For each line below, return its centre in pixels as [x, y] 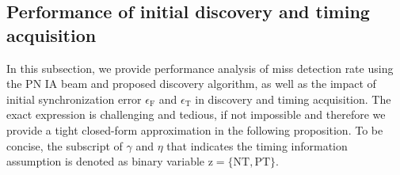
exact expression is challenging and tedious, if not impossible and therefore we [196, 114]
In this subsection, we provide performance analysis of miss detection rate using [200, 68]
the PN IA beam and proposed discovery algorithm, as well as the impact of [191, 84]
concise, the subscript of [65, 145]
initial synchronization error [74, 99]
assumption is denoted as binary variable [106, 161]
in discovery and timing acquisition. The [293, 99]
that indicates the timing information [257, 145]
